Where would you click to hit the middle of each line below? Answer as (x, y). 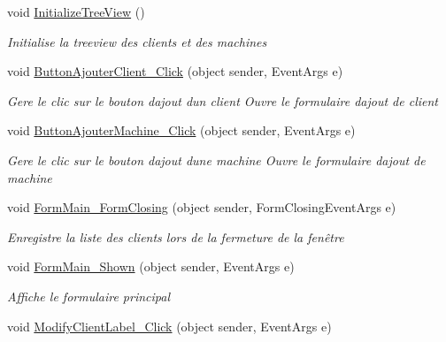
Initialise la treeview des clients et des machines (137, 41)
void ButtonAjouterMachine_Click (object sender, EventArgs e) (181, 130)
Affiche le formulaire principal (88, 296)
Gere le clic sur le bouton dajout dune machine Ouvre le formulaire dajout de (216, 160)
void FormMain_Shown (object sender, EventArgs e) (151, 266)
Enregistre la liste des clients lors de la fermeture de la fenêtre (176, 236)
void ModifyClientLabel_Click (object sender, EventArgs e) (169, 326)
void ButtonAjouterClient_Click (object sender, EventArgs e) (175, 71)
